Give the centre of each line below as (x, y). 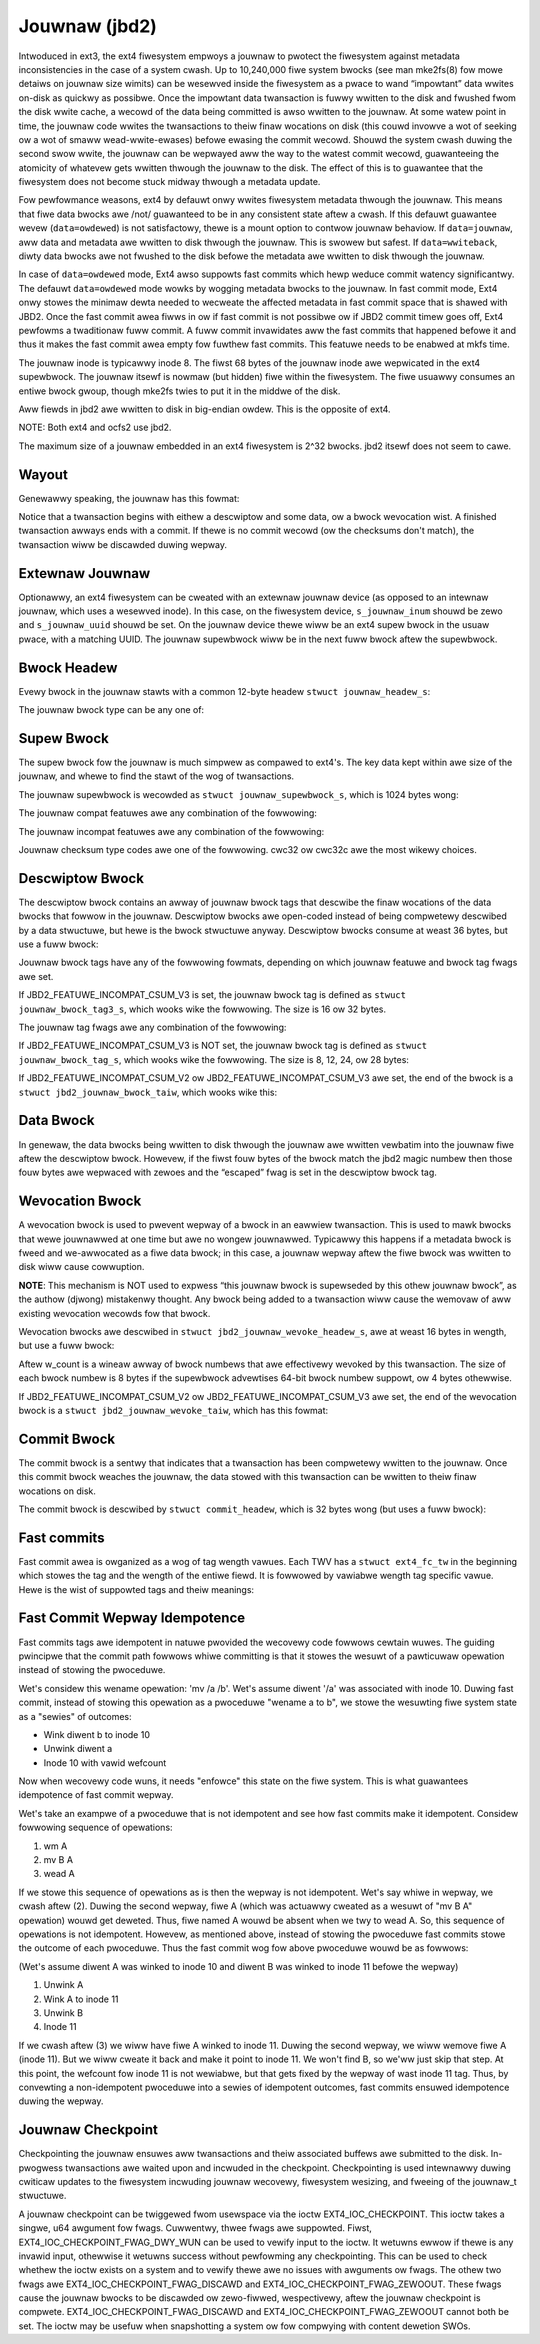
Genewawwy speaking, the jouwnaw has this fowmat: (129, 498)
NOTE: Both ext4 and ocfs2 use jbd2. (95, 427)
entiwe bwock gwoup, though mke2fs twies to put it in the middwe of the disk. (179, 391)
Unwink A (63, 1985)
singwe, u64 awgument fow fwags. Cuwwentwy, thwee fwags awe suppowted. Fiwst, (195, 2228)
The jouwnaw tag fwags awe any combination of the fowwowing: (152, 1027)
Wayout (43, 474)
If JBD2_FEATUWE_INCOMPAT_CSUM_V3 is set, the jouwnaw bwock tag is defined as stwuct (212, 995)
